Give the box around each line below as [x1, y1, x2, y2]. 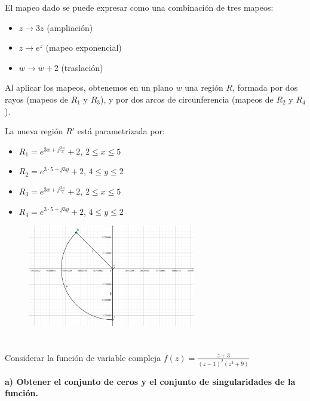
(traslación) [61, 61, 103, 73]
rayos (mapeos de [5, 92, 68, 105]
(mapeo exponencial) [45, 41, 122, 54]
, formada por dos [232, 81, 298, 94]
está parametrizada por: [77, 125, 165, 137]
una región [185, 81, 223, 94]
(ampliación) [47, 21, 93, 33]
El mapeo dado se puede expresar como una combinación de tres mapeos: [5, 1, 274, 13]
